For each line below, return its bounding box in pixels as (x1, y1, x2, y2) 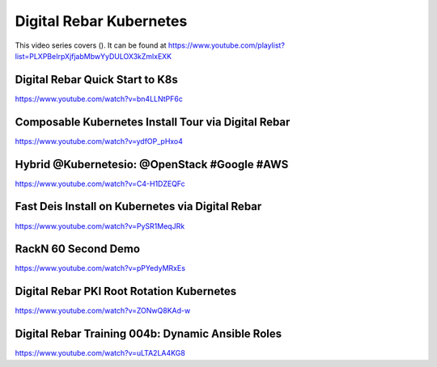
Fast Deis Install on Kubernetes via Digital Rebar (15, 200, 262, 213)
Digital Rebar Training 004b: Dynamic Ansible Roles (15, 327, 282, 341)
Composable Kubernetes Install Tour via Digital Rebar (15, 115, 291, 129)
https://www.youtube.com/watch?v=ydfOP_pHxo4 (15, 136, 184, 146)
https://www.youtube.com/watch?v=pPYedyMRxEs (15, 264, 186, 273)
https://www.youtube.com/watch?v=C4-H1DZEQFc (15, 179, 185, 188)
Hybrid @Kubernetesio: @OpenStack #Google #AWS (15, 158, 289, 171)
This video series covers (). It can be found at (15, 40, 167, 50)
